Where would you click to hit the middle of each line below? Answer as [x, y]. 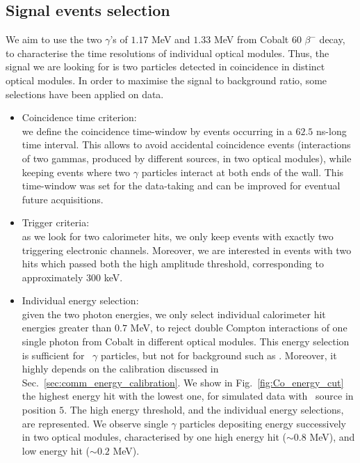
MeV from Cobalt [251, 39]
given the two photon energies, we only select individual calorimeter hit [174, 314]
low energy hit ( [56, 450]
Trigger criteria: [56, 222]
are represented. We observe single [95, 423]
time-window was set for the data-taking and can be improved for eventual [181, 186]
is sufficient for [53, 355]
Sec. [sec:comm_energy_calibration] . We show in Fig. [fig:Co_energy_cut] [183, 382]
